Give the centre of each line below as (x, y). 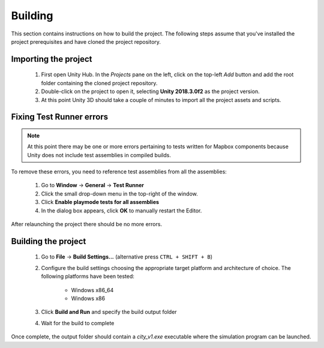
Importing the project (52, 59)
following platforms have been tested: (88, 277)
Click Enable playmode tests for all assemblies (100, 202)
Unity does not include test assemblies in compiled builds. (99, 155)
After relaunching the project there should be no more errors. (86, 224)
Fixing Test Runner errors (60, 117)
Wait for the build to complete (78, 323)
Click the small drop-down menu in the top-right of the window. (119, 193)
